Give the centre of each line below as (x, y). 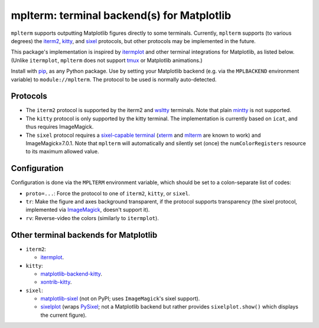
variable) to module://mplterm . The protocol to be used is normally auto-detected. (114, 79)
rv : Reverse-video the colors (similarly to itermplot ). (92, 218)
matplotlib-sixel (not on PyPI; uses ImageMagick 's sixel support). (120, 299)
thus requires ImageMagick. (60, 127)
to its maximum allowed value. (63, 152)
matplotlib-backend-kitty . (71, 274)
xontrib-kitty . (56, 282)
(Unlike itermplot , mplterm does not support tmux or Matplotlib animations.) (107, 60)
